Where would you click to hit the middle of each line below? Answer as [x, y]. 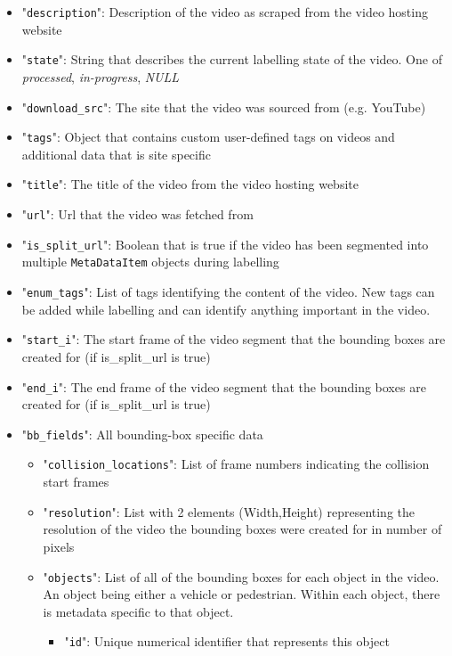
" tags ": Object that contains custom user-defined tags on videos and [208, 137]
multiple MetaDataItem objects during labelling [150, 262]
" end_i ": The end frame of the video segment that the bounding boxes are [224, 386]
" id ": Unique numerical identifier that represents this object [227, 641]
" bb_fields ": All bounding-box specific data [142, 434]
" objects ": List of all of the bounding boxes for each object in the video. [241, 576]
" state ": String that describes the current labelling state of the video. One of [232, 59]
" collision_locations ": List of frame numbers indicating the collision [236, 464]
